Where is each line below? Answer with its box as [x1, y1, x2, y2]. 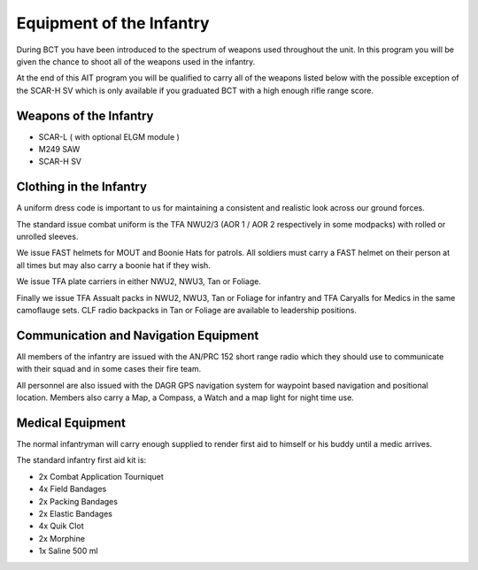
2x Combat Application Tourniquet [38, 471, 164, 481]
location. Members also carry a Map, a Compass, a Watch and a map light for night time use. [16, 392, 354, 403]
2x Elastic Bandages [38, 508, 112, 519]
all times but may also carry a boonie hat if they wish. [16, 259, 212, 270]
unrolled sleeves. [16, 231, 79, 243]
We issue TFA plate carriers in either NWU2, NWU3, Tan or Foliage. [16, 276, 261, 287]
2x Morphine [38, 533, 86, 543]
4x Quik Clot [38, 520, 84, 531]
